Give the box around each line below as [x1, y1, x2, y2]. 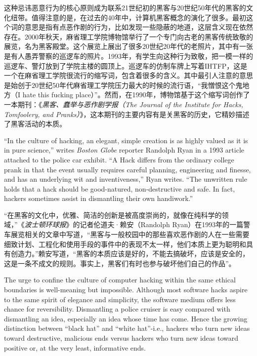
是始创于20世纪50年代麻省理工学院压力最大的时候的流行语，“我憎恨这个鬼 [4, 79, 243, 90]
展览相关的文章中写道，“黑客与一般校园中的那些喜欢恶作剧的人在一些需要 [10, 229, 250, 239]
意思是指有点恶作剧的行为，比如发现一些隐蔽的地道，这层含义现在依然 [24, 22, 253, 32]
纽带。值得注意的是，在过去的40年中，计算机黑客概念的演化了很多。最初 [10, 12, 246, 22]
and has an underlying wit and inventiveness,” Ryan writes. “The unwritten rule [4, 174, 247, 184]
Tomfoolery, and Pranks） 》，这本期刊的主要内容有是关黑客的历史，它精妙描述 [4, 109, 250, 119]
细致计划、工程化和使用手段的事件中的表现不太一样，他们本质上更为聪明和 [4, 238, 246, 249]
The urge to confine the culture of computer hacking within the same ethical [4, 275, 236, 285]
